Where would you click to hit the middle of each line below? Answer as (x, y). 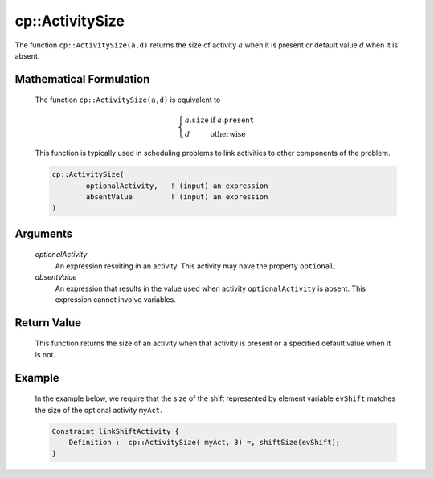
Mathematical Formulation (82, 79)
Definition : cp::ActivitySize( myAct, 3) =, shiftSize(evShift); (205, 443)
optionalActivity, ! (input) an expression (177, 186)
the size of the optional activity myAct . (98, 410)
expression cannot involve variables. (115, 300)
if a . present (232, 120)
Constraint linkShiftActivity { (116, 431)
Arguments (44, 233)
